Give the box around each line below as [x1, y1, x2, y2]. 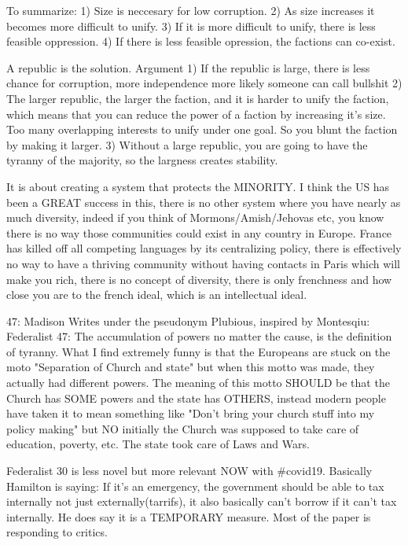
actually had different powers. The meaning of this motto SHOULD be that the [6, 374, 390, 391]
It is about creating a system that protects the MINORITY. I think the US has [6, 178, 390, 194]
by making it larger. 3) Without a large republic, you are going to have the [6, 136, 368, 153]
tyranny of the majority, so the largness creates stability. [6, 152, 278, 168]
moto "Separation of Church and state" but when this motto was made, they [6, 359, 375, 375]
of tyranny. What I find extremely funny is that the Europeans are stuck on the [6, 343, 391, 359]
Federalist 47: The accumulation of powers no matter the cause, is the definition [6, 328, 392, 344]
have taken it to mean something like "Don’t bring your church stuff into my [6, 405, 375, 422]
